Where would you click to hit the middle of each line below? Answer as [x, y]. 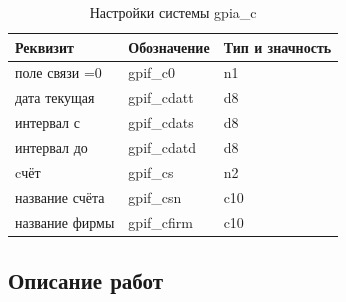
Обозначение [169, 46]
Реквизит [44, 46]
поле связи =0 [58, 72]
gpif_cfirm [160, 221]
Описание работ [86, 279]
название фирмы [65, 221]
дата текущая [55, 97]
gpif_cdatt [161, 97]
